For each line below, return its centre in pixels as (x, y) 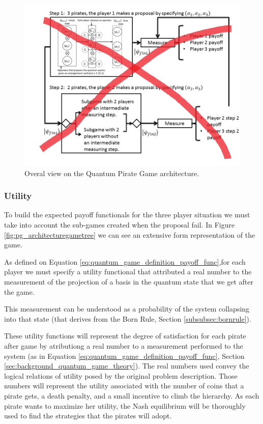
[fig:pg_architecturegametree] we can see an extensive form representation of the (130, 234)
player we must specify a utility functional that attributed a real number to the (128, 272)
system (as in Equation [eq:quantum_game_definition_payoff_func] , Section (124, 356)
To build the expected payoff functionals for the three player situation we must (127, 215)
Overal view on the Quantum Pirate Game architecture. (112, 173)
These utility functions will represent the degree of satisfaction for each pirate (125, 336)
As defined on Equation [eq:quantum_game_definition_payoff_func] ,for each (125, 261)
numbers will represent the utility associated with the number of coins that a (124, 386)
